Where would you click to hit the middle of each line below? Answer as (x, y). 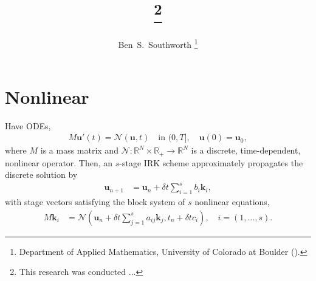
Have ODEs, (28, 125)
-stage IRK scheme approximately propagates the (211, 162)
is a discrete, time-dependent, (246, 150)
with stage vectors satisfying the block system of (95, 202)
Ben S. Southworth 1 (158, 44)
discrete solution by (41, 174)
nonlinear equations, (232, 202)
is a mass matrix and (79, 150)
